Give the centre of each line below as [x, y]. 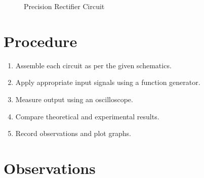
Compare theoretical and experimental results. [87, 116]
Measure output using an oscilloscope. [74, 99]
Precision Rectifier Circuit [64, 6]
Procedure [40, 41]
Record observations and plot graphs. [73, 133]
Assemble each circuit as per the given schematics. [93, 65]
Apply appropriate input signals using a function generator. [108, 82]
